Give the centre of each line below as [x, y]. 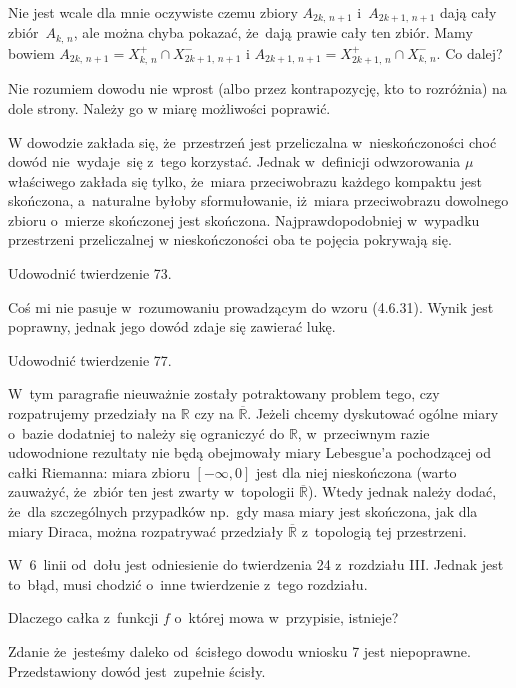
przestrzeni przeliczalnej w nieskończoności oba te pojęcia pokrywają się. [230, 239]
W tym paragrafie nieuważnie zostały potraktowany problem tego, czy [224, 393]
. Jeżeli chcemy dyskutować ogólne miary [373, 413]
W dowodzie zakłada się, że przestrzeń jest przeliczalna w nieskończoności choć [252, 141]
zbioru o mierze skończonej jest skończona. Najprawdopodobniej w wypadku [244, 219]
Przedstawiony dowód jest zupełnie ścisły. [137, 670]
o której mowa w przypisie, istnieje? [286, 617]
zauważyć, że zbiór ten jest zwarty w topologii [151, 491]
